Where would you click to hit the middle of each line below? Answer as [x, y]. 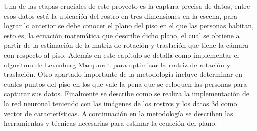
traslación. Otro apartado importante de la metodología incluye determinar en [123, 74]
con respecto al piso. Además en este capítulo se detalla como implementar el [122, 54]
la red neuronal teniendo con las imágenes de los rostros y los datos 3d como [121, 103]
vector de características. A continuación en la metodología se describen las [119, 113]
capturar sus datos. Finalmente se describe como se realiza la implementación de [127, 94]
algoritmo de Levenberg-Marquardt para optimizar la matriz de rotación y [117, 64]
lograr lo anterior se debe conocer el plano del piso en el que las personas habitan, [129, 26]
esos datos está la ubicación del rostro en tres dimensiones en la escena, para [121, 16]
